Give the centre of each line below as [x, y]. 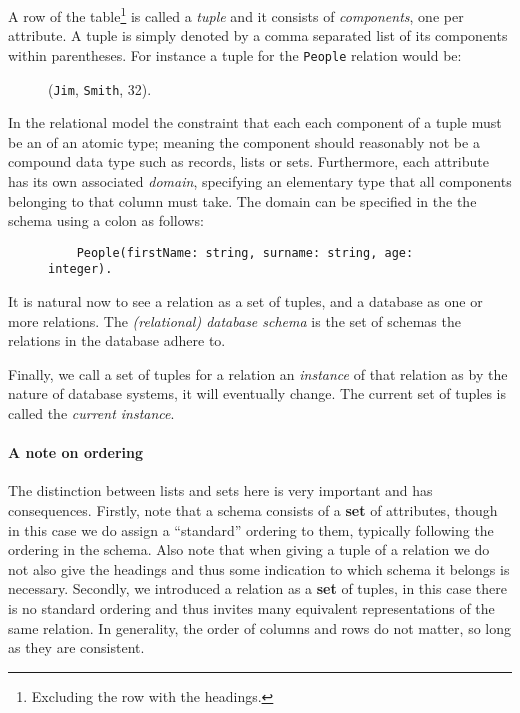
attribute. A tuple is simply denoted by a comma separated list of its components [258, 35]
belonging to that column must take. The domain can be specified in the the [242, 200]
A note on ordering [75, 452]
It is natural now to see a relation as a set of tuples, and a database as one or [245, 301]
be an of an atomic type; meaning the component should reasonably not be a [244, 141]
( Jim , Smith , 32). [100, 88]
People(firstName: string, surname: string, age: [245, 252]
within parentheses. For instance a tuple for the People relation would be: [235, 54]
